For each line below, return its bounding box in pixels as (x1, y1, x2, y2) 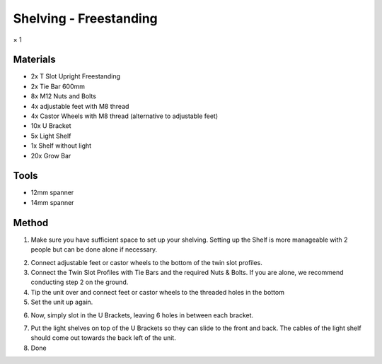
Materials (13, 54, 56, 66)
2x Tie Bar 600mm (30, 82, 85, 90)
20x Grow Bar (30, 151, 71, 160)
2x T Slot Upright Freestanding (30, 72, 120, 81)
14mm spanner (30, 198, 74, 206)
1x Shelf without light (30, 141, 92, 150)
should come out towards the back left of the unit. (30, 334, 176, 342)
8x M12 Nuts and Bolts (30, 92, 97, 100)
